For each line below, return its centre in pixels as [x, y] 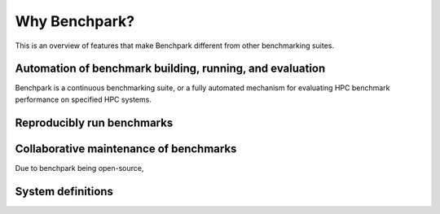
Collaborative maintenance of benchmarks [126, 148]
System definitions [64, 191]
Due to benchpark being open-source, [79, 168]
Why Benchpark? [75, 21]
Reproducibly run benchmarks [94, 122]
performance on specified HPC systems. [84, 99]
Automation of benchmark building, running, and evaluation [170, 69]
